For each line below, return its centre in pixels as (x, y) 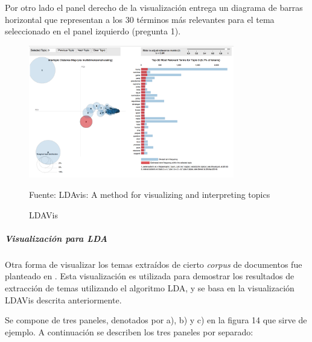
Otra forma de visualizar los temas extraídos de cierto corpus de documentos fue (154, 264)
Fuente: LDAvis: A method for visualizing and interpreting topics (150, 194)
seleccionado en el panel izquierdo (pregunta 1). (93, 31)
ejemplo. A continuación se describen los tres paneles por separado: (129, 331)
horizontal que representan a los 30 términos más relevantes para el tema (140, 19)
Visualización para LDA (56, 238)
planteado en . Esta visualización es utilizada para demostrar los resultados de (150, 276)
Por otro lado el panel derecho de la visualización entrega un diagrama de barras (154, 7)
